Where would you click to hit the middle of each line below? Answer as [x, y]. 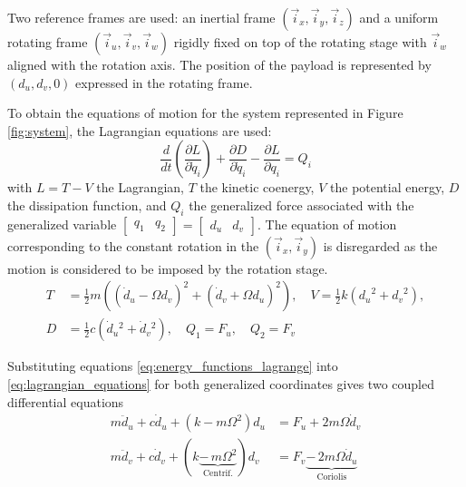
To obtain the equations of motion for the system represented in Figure [205, 113]
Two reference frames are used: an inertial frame [141, 17]
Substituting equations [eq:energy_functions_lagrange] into [173, 366]
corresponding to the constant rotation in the [133, 245]
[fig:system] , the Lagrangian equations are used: [140, 130]
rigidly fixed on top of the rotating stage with [300, 42]
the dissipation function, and [87, 205]
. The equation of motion [327, 224]
